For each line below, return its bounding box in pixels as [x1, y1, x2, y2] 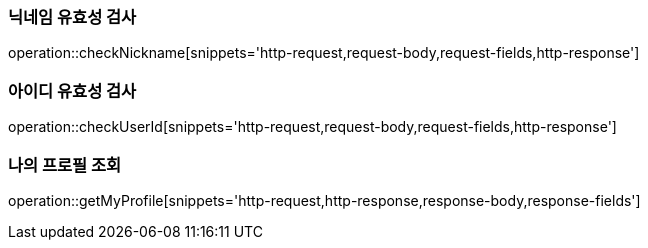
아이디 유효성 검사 [8, 80, 137, 101]
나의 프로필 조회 [8, 154, 122, 175]
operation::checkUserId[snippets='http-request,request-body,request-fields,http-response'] [8, 118, 617, 136]
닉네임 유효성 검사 [8, 7, 137, 27]
